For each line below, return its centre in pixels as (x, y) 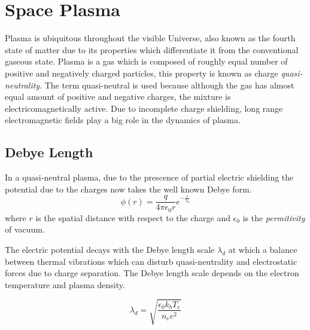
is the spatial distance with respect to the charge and (133, 217)
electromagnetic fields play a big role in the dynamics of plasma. (123, 120)
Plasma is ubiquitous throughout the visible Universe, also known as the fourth (150, 38)
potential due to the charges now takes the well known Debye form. (128, 189)
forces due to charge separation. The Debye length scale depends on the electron (152, 273)
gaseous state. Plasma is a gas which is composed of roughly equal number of (146, 61)
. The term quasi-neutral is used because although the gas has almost (167, 85)
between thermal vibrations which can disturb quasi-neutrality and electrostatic (151, 261)
